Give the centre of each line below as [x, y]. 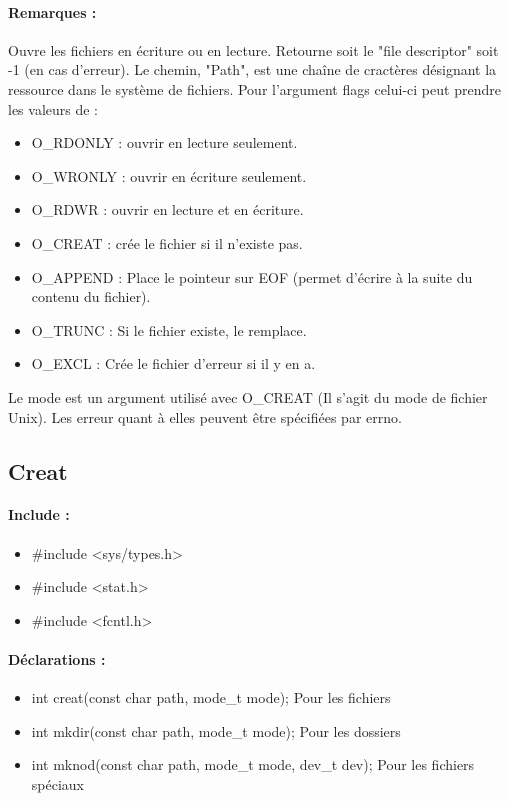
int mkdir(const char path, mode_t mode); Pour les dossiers [216, 730]
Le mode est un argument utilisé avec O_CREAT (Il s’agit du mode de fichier [248, 396]
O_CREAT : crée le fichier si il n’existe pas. [167, 242]
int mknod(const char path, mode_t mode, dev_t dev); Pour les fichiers [253, 764]
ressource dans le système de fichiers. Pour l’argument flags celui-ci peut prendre [254, 88]
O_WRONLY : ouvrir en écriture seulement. [169, 175]
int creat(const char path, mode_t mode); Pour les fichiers [211, 697]
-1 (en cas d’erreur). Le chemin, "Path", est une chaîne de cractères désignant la [252, 69]
